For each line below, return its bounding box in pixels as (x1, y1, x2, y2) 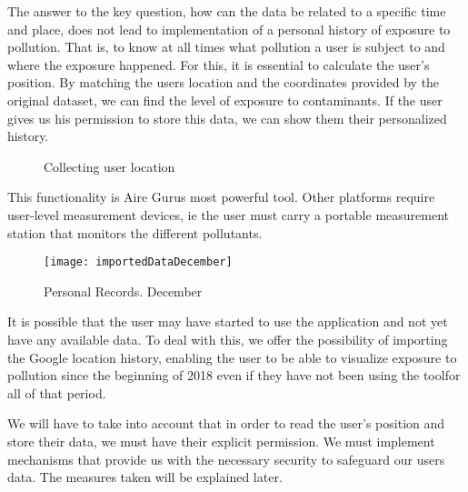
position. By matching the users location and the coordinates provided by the (7, 73, 440, 92)
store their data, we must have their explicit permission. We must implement (7, 431, 435, 450)
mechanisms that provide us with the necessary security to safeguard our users (7, 449, 445, 468)
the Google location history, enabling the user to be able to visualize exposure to (7, 347, 457, 366)
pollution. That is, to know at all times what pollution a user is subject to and (7, 37, 445, 56)
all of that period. (7, 383, 106, 402)
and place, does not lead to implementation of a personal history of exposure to (7, 19, 451, 38)
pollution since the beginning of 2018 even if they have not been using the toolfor (7, 366, 461, 385)
